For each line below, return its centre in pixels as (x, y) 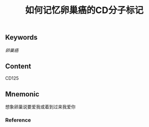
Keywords (21, 37)
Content (18, 66)
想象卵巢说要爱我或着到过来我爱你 (40, 107)
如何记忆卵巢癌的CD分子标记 (84, 10)
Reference (18, 120)
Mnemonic (22, 94)
